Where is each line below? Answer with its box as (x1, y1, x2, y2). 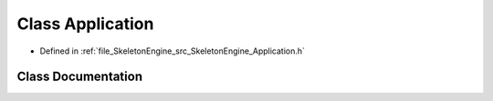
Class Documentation (16, 69, 143, 85)
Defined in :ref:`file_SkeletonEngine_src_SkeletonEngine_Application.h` (39, 45, 306, 56)
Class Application (16, 14, 154, 34)
